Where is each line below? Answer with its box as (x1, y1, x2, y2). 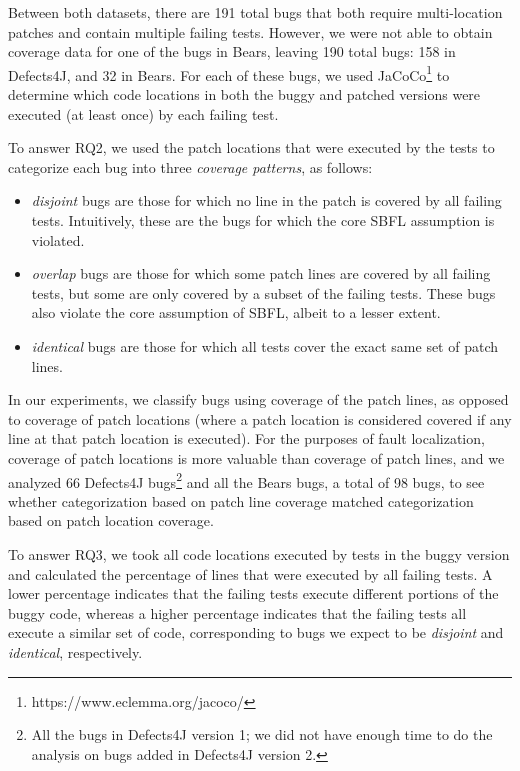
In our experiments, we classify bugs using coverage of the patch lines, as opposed (8, 389, 509, 410)
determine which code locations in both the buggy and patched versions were (8, 84, 481, 105)
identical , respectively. (8, 641, 143, 662)
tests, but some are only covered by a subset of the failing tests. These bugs (31, 282, 496, 303)
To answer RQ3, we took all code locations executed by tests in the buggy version (8, 543, 510, 564)
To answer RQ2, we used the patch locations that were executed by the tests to (8, 137, 495, 158)
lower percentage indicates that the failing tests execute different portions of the (8, 583, 499, 604)
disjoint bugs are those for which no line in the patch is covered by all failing (31, 190, 502, 211)
